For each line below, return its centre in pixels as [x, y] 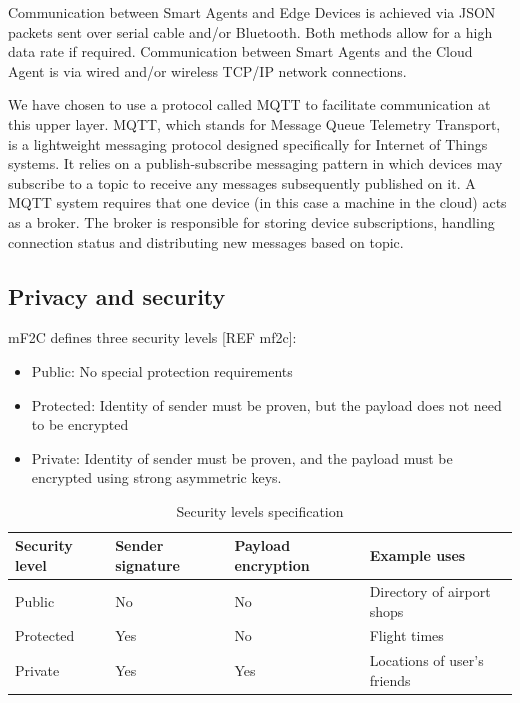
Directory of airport [430, 590]
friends [390, 679]
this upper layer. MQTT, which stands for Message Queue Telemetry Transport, [254, 123]
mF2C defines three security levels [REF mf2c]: [152, 337]
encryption [272, 565]
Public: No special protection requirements [162, 370]
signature [148, 565]
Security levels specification [260, 510]
